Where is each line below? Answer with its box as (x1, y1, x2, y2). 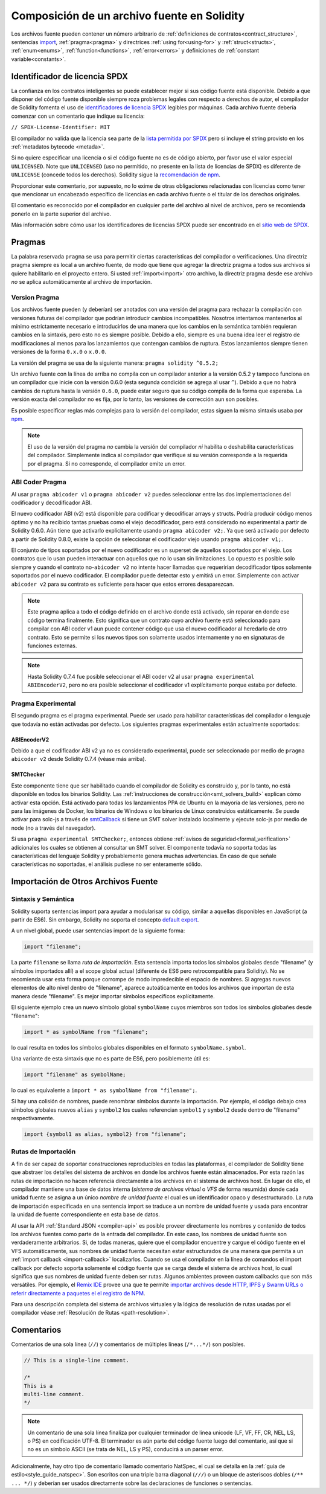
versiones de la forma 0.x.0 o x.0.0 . (11, 348, 107, 356)
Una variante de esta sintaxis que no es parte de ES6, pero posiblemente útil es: (11, 1054, 211, 1062)
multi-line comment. (24, 1391, 85, 1397)
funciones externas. (27, 642, 77, 649)
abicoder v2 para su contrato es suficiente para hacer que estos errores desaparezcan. (11, 580, 234, 588)
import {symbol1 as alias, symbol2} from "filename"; (24, 1131, 187, 1138)
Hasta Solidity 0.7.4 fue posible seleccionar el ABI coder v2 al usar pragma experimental (27, 673, 255, 680)
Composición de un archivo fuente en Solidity (11, 9, 245, 22)
